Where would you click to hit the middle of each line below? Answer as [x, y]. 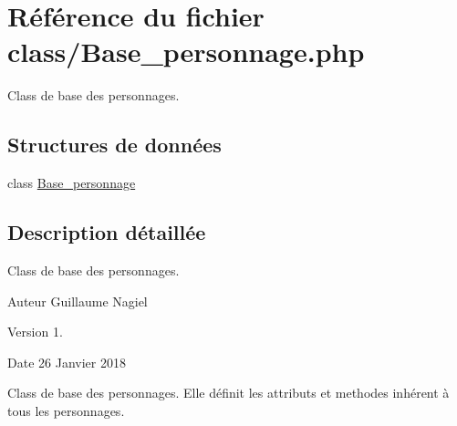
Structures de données [114, 145]
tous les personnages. [66, 410]
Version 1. [35, 332]
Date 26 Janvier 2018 [67, 362]
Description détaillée [107, 232]
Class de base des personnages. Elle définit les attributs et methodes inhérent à [228, 393]
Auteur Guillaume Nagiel [78, 301]
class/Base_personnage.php [186, 52]
